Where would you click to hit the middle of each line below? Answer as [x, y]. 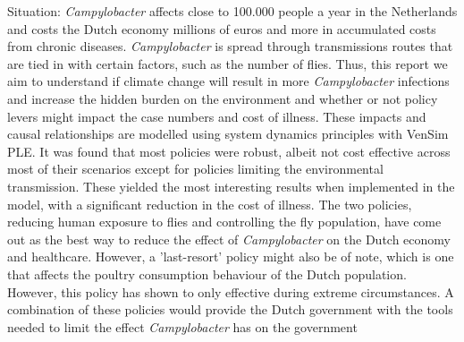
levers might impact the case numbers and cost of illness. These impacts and [217, 116]
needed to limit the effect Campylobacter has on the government [182, 326]
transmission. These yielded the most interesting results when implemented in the [231, 186]
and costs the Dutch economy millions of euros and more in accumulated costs [222, 28]
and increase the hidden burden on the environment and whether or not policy [223, 98]
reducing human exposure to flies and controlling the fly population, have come [224, 222]
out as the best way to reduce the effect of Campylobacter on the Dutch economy [229, 239]
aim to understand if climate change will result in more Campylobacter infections [228, 81]
